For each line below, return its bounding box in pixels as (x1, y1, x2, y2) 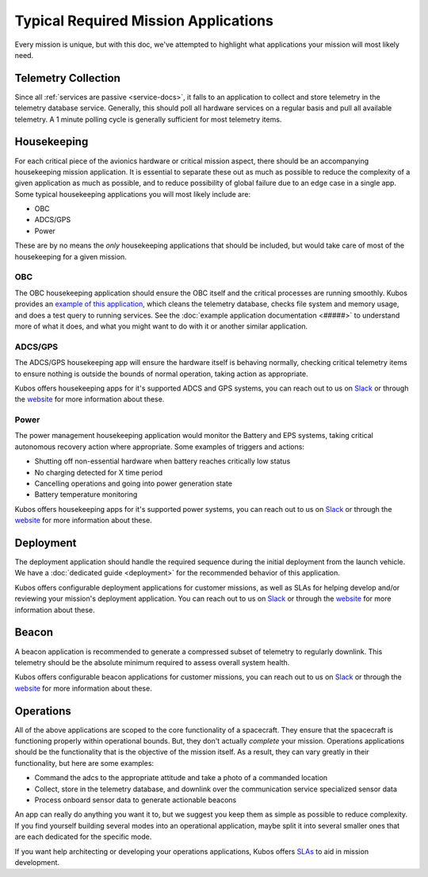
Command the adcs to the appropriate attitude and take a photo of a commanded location (34, 773, 328, 783)
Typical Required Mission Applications (14, 12, 273, 29)
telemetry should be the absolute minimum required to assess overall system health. (14, 657, 290, 667)
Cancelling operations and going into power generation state (34, 479, 233, 488)
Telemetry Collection (14, 71, 120, 85)
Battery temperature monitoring (34, 490, 138, 499)
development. (14, 857, 59, 867)
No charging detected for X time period (34, 467, 162, 477)
